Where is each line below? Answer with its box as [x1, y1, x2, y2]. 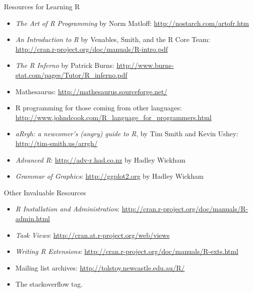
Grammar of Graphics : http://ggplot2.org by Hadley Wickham [15, 171, 204, 181]
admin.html [15, 213, 50, 223]
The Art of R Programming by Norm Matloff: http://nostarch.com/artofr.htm [15, 18, 249, 28]
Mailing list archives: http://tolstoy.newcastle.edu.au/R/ [15, 262, 185, 272]
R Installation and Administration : [15, 204, 120, 214]
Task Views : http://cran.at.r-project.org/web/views [15, 229, 170, 240]
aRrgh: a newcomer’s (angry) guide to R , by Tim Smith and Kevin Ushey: [15, 128, 238, 139]
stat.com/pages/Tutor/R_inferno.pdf [15, 69, 127, 80]
